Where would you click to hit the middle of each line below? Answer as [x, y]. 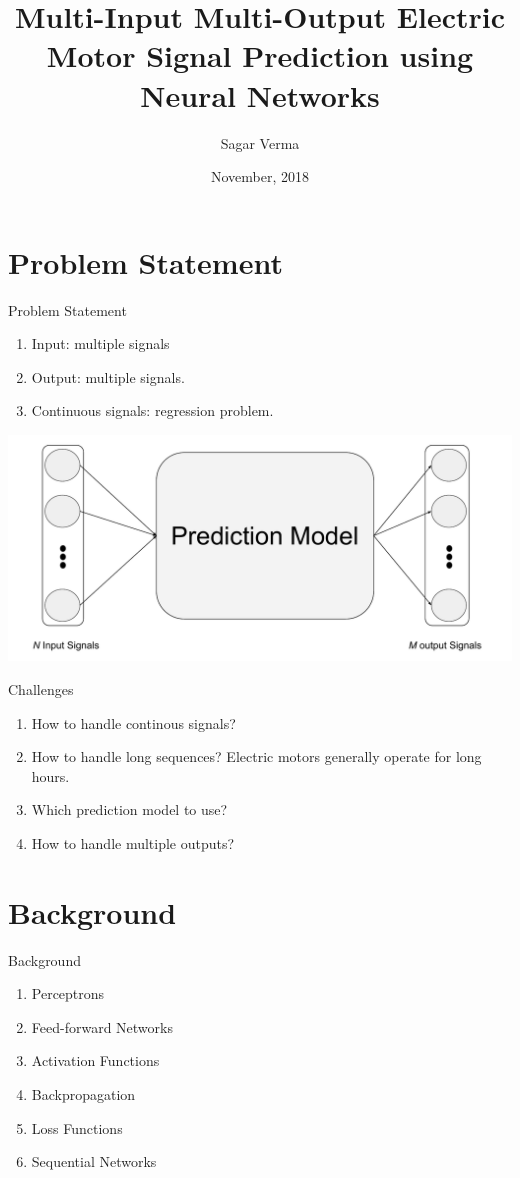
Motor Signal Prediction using [260, 55]
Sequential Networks [94, 1161]
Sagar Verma [260, 142]
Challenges [41, 689]
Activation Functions [95, 1060]
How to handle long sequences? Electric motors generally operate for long [256, 756]
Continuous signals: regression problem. [152, 410]
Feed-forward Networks [102, 1026]
